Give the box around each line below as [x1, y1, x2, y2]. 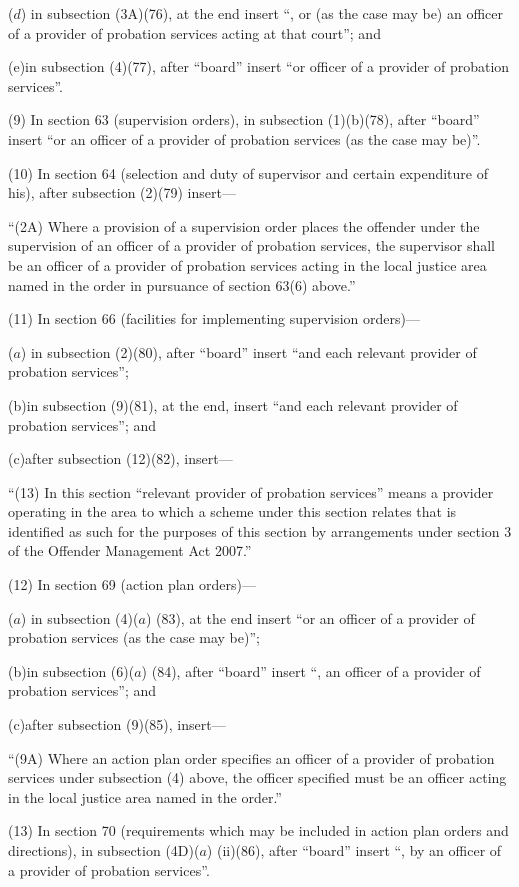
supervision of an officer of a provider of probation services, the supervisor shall [8, 235, 495, 256]
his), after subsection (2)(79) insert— [8, 182, 236, 203]
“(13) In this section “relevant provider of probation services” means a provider [8, 481, 494, 502]
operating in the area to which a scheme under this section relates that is [8, 501, 457, 522]
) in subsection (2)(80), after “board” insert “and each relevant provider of [20, 341, 477, 362]
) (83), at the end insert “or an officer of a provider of [145, 607, 475, 628]
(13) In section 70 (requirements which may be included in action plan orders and [8, 820, 509, 841]
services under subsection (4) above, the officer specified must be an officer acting [8, 767, 507, 788]
